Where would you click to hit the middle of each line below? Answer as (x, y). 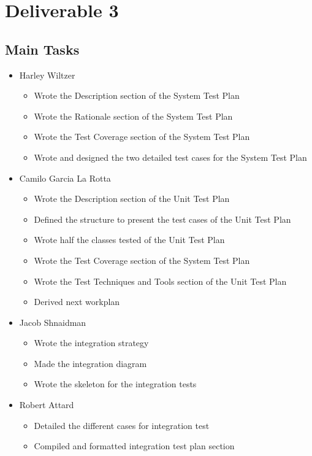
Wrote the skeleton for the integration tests (115, 384)
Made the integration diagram (90, 363)
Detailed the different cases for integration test (122, 425)
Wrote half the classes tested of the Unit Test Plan (129, 240)
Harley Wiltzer (47, 75)
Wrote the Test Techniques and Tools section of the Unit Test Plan (160, 281)
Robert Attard (47, 405)
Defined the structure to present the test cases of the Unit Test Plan (162, 219)
